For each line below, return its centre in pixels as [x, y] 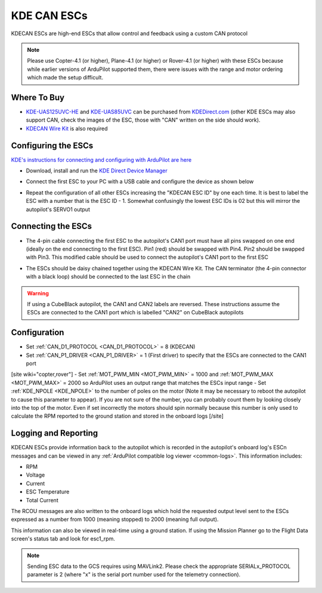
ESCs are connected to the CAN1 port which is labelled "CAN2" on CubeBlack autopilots [135, 313]
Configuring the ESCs [52, 145]
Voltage [35, 475]
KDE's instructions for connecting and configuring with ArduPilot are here [101, 160]
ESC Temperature [48, 492]
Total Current [42, 500]
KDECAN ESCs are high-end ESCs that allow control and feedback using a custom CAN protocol [129, 33]
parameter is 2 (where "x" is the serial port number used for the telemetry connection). [134, 575]
